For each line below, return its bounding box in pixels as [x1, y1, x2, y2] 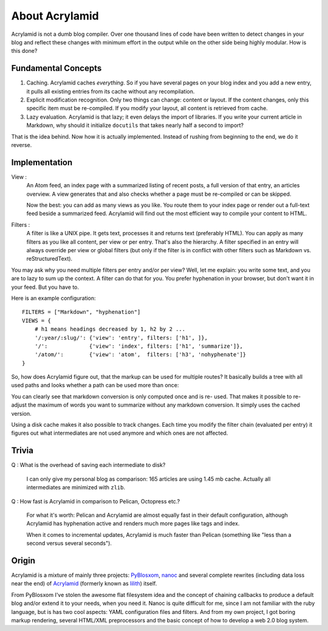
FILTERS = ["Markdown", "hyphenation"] [22, 309, 141, 315]
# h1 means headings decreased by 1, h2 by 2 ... [34, 326, 185, 333]
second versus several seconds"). [26, 540, 112, 547]
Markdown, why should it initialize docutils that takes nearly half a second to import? [26, 122, 244, 129]
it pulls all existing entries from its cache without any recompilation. [26, 88, 195, 95]
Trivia [11, 446, 33, 456]
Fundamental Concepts [11, 63, 102, 74]
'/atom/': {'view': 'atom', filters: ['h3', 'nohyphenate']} [34, 351, 247, 358]
